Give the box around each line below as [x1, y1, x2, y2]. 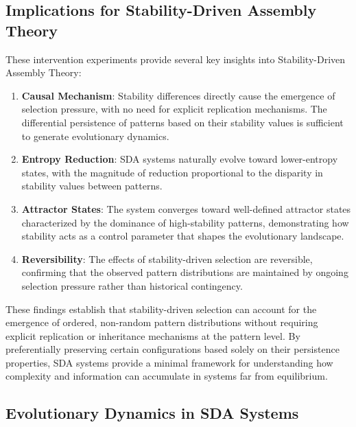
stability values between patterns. [21, 178, 163, 193]
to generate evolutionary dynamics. [21, 128, 169, 143]
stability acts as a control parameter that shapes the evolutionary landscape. [21, 229, 344, 243]
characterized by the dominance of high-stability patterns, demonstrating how [21, 215, 349, 229]
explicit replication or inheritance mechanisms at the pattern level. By [5, 328, 300, 343]
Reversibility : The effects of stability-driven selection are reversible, [21, 251, 313, 266]
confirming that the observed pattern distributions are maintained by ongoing [21, 265, 348, 279]
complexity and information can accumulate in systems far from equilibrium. [5, 369, 328, 383]
